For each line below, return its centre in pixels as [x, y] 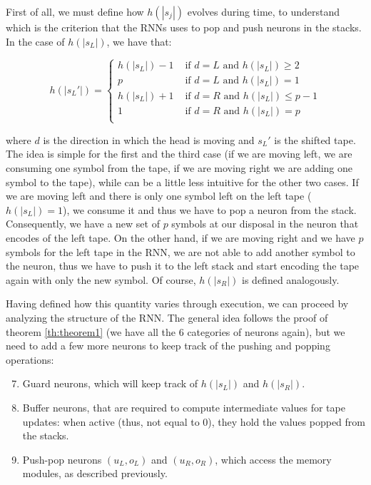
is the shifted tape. [315, 139]
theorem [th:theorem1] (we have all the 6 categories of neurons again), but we [176, 331]
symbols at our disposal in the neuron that [265, 224]
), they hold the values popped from [286, 421]
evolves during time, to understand [264, 11]
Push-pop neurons [62, 459]
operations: [30, 359]
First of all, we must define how [75, 11]
